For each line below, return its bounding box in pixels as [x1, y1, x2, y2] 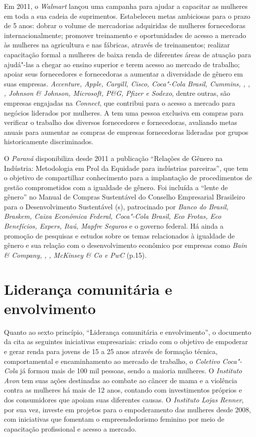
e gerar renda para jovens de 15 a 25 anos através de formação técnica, [4, 346, 218, 356]
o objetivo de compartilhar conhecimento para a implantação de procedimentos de [4, 172, 252, 183]
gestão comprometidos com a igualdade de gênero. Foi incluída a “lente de [4, 182, 228, 192]
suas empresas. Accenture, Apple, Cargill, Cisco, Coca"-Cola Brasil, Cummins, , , [4, 78, 250, 88]
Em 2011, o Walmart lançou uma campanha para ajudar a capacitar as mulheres [4, 1, 248, 11]
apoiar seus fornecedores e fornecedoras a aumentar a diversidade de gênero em [4, 69, 243, 79]
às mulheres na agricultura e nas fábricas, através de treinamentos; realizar [4, 40, 230, 50]
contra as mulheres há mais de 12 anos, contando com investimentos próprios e [4, 385, 242, 395]
